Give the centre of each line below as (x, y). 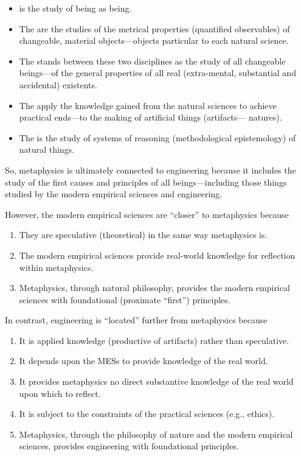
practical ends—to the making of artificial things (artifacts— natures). (150, 117)
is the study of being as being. (75, 8)
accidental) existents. (58, 84)
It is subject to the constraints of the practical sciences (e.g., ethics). (147, 414)
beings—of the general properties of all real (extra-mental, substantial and (157, 73)
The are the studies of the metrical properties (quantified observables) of (154, 28)
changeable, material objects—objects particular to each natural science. (154, 40)
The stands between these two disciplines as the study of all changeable (152, 61)
